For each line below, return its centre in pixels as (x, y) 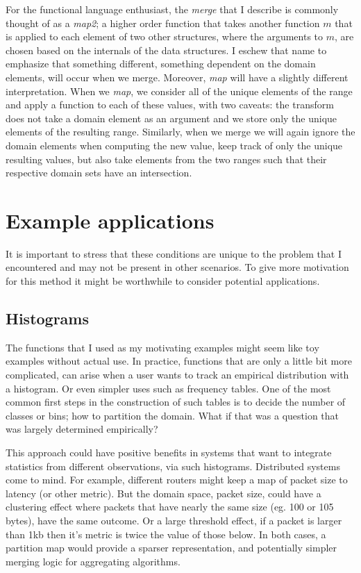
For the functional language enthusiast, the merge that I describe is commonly (172, 9)
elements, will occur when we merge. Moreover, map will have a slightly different (177, 77)
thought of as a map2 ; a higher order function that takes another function (163, 23)
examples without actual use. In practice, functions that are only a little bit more (179, 361)
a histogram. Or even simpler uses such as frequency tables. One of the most (168, 388)
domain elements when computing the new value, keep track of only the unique (174, 145)
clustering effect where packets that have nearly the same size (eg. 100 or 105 (170, 507)
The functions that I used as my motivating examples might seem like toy (162, 347)
